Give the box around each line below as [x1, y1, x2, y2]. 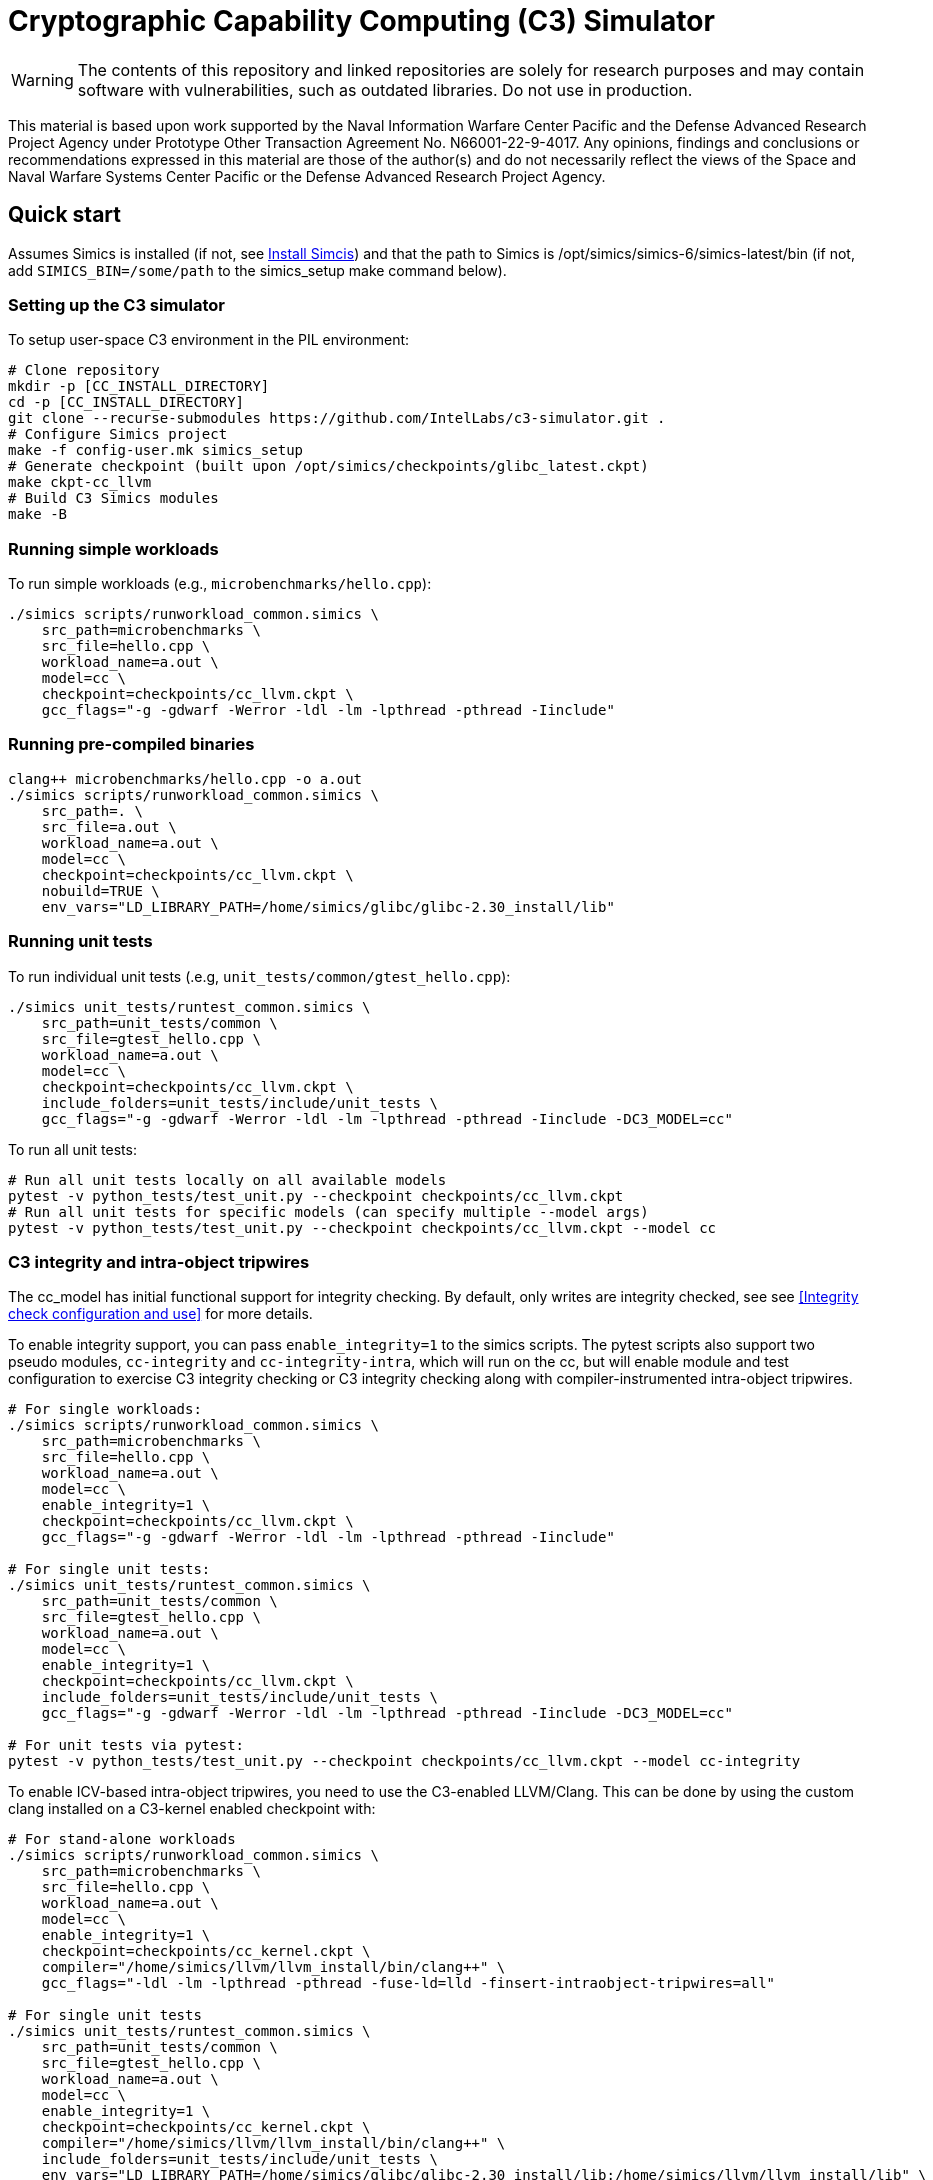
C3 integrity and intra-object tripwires [8, 1251, 310, 1272]
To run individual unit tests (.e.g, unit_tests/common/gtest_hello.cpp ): [8, 967, 511, 985]
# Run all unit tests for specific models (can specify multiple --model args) [8, 1203, 649, 1220]
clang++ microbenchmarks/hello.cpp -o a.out [8, 770, 363, 787]
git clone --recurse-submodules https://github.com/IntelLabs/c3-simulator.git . [8, 410, 666, 427]
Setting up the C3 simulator [8, 294, 226, 315]
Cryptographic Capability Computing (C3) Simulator [8, 4, 715, 38]
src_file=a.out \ [41, 818, 177, 835]
